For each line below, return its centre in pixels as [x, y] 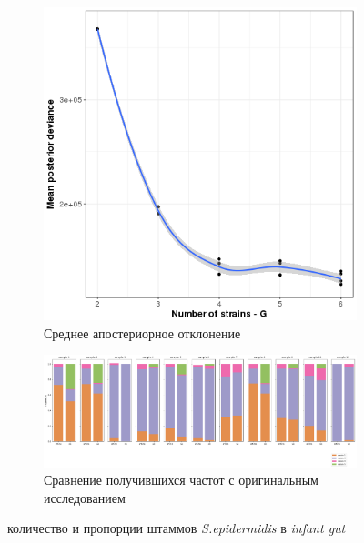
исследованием [85, 497]
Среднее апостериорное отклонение [142, 332]
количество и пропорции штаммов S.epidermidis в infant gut [177, 528]
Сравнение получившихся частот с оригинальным [181, 480]
